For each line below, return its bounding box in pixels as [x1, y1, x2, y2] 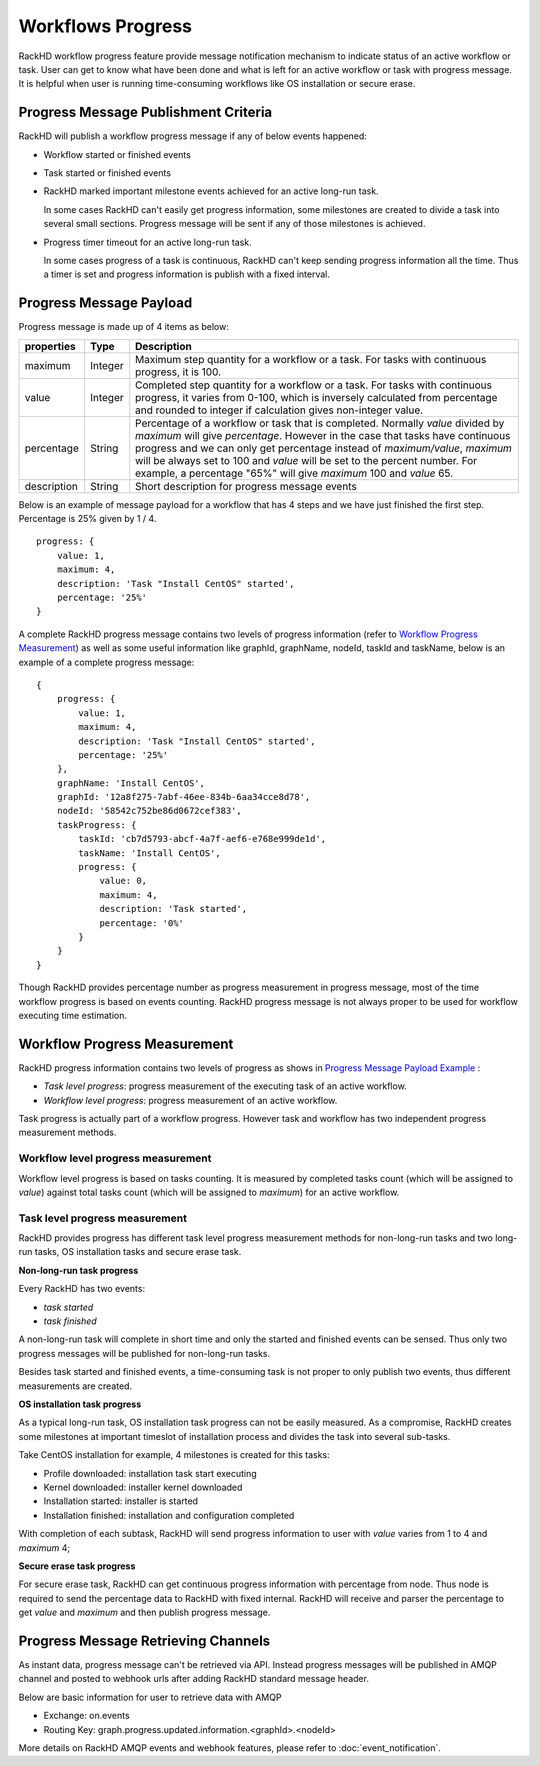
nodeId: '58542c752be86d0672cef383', [56, 805, 242, 817]
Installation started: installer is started [43, 1495, 199, 1507]
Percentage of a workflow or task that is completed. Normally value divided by [135, 416, 505, 430]
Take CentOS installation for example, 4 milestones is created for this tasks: [18, 1449, 330, 1461]
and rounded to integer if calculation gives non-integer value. [135, 403, 424, 417]
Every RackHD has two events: [18, 1283, 145, 1295]
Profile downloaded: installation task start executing [43, 1467, 257, 1479]
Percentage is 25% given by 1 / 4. [18, 513, 157, 525]
